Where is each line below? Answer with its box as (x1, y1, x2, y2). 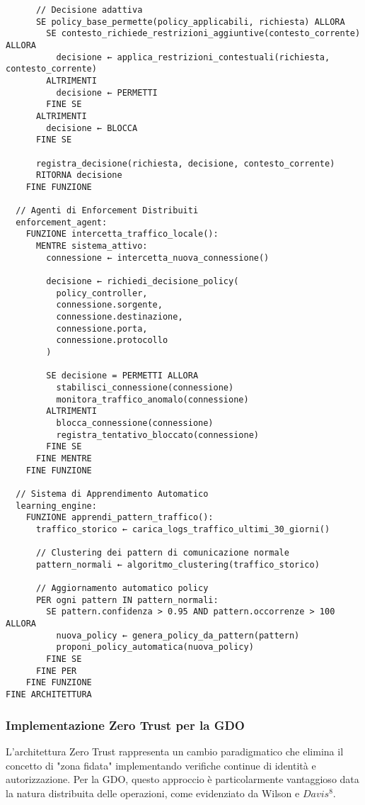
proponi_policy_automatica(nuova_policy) (56, 642, 254, 653)
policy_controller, (56, 288, 148, 298)
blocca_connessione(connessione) (56, 417, 214, 428)
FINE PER (35, 665, 77, 676)
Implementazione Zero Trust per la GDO (6, 716, 245, 733)
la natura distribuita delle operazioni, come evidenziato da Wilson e (6, 785, 300, 800)
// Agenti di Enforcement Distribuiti (16, 206, 199, 216)
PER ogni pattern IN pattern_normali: (35, 595, 219, 605)
